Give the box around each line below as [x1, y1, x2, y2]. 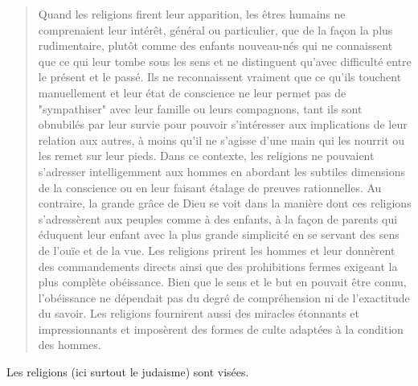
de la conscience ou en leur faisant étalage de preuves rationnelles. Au [38, 179, 382, 195]
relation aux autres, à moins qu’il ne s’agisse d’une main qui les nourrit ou [38, 131, 405, 148]
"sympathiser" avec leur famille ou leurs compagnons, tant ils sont [38, 100, 363, 117]
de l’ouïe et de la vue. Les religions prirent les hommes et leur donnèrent [38, 241, 395, 258]
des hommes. [38, 336, 101, 353]
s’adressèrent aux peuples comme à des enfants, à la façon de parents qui [38, 210, 398, 227]
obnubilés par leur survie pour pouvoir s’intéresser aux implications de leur [38, 116, 408, 133]
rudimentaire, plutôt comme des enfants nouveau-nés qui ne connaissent [38, 37, 393, 54]
